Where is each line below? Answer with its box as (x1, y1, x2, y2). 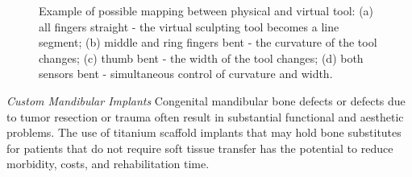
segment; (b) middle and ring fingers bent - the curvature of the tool (39, 34, 377, 51)
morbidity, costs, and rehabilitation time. (6, 155, 210, 172)
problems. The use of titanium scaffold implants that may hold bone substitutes (6, 124, 402, 141)
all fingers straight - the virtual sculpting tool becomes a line (39, 18, 339, 35)
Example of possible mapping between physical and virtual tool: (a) (39, 2, 374, 19)
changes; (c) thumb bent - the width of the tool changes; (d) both (39, 49, 364, 66)
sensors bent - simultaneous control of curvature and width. (39, 65, 333, 82)
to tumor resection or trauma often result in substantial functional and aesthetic (6, 108, 404, 125)
